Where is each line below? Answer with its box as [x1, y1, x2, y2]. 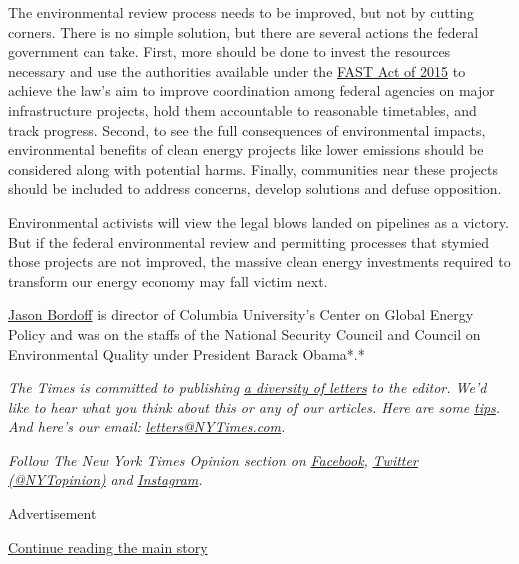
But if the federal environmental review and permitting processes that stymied [8, 231, 489, 252]
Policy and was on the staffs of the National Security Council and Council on [8, 323, 481, 344]
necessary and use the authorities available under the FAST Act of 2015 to [8, 60, 466, 81]
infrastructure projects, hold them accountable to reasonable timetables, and [8, 99, 477, 120]
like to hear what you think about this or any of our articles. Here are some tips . [8, 396, 501, 417]
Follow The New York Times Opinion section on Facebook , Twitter [8, 449, 418, 470]
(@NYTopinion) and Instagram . [8, 469, 203, 490]
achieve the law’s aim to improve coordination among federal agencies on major [8, 80, 495, 101]
